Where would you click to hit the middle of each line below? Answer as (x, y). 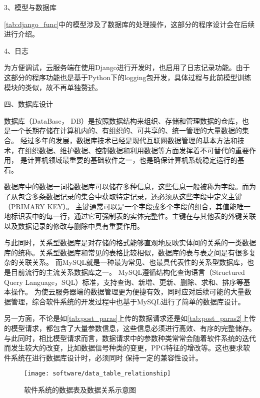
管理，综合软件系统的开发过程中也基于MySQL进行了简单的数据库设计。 (128, 301)
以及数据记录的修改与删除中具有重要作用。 (74, 226)
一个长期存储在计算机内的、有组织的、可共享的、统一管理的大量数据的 (126, 130)
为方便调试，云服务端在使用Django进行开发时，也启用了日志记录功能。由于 (127, 67)
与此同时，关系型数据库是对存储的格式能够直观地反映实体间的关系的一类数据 (130, 243)
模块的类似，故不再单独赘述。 (53, 87)
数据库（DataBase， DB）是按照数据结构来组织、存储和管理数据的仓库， (123, 120)
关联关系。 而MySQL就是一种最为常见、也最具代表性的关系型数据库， (132, 262)
